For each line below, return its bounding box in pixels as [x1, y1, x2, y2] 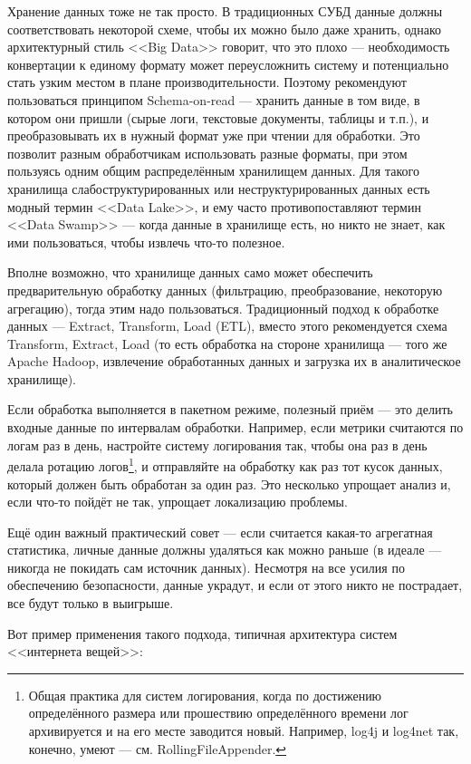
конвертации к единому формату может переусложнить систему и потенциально [7, 54, 449, 73]
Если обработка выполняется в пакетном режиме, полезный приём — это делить [7, 400, 453, 419]
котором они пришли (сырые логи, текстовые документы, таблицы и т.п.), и [7, 108, 429, 127]
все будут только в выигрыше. [7, 594, 174, 613]
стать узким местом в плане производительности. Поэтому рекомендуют [7, 73, 407, 92]
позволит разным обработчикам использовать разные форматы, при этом [7, 143, 408, 162]
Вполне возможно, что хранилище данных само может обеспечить [7, 263, 373, 282]
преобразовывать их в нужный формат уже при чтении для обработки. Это [7, 126, 420, 145]
